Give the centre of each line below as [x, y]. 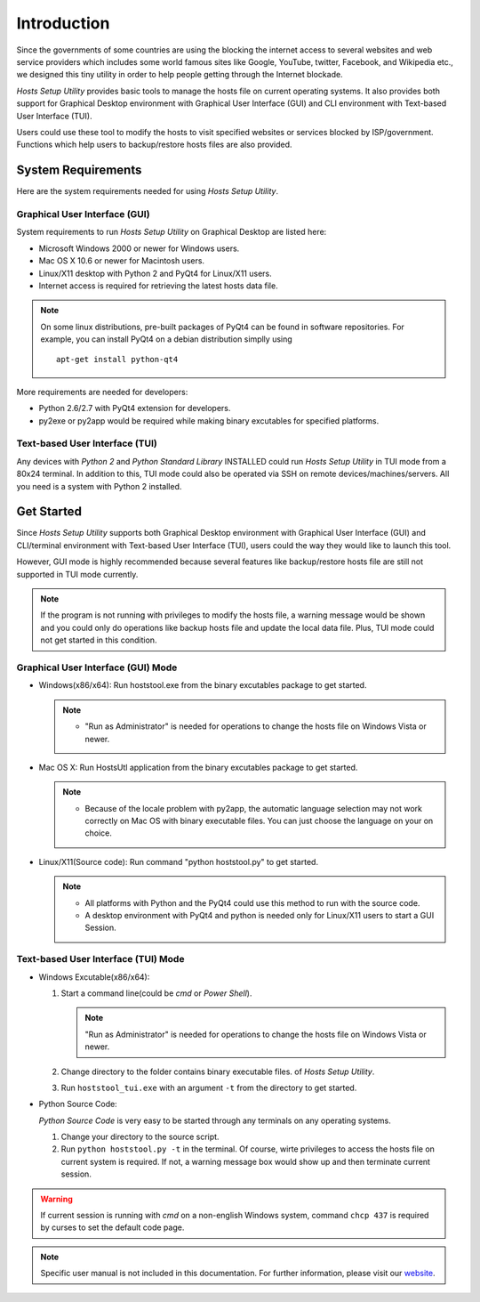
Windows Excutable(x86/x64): [94, 977]
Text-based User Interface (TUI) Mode [100, 959]
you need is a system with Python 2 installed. [99, 486]
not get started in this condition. [99, 640]
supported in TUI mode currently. [77, 574]
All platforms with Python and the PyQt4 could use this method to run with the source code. [252, 902]
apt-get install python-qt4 [117, 360]
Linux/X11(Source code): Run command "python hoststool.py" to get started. [179, 861]
